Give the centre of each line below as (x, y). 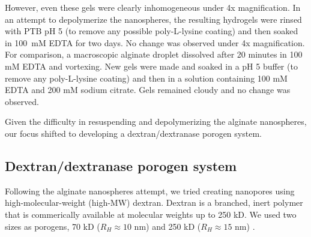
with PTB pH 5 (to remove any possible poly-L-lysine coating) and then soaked (152, 31)
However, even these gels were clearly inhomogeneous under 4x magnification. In (153, 7)
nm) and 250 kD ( (168, 226)
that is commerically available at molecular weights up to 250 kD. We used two (151, 214)
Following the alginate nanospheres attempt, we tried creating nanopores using (150, 190)
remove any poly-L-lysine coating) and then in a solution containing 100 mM (146, 78)
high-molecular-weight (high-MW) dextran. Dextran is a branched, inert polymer (154, 202)
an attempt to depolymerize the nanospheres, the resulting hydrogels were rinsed (153, 19)
